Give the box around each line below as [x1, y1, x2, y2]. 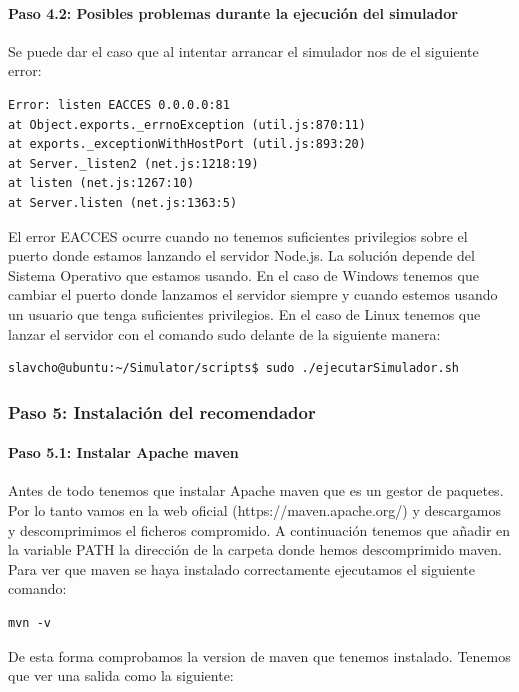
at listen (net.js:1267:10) [8, 176, 195, 191]
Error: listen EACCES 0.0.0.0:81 [8, 97, 230, 112]
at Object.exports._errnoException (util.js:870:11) [8, 117, 366, 132]
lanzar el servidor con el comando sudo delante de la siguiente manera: [8, 323, 441, 344]
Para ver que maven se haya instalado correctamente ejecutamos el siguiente [8, 558, 475, 579]
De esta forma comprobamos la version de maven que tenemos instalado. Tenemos [8, 645, 511, 666]
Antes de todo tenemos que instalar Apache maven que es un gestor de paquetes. [8, 480, 504, 501]
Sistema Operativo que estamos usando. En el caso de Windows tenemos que [8, 264, 479, 285]
